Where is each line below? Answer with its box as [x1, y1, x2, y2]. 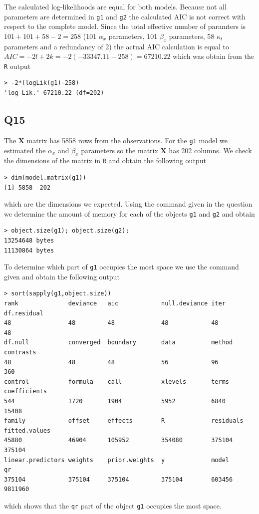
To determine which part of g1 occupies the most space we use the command [4, 261, 239, 272]
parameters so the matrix [81, 145, 158, 155]
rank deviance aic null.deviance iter [4, 300, 226, 307]
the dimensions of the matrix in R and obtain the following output [4, 155, 206, 166]
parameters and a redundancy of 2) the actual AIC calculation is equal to [4, 41, 229, 51]
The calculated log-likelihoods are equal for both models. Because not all [4, 1, 227, 11]
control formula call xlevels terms [4, 378, 230, 385]
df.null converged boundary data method [4, 339, 233, 346]
